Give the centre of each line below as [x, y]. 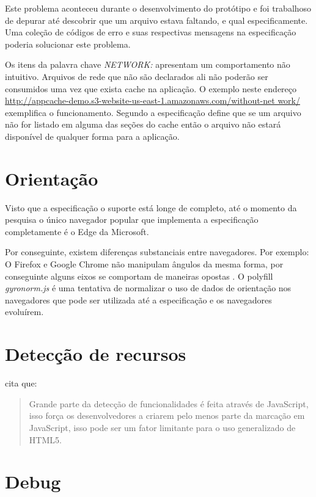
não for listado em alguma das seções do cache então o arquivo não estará [143, 124]
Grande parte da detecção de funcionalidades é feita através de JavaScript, [169, 403]
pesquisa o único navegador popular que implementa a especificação [132, 219]
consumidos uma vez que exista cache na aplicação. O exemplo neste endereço [151, 88]
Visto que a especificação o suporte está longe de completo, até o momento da [151, 207]
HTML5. [45, 439]
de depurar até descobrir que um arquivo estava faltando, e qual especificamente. [156, 20]
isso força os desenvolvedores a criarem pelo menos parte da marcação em [167, 415]
